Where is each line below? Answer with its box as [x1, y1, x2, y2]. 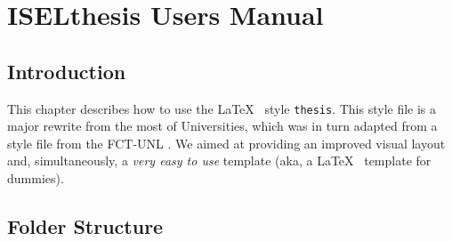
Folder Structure [7, 213, 164, 239]
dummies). [7, 169, 64, 188]
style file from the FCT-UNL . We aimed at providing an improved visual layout [7, 133, 446, 152]
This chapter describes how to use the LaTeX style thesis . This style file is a [7, 99, 437, 117]
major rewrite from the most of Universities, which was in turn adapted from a [7, 116, 438, 135]
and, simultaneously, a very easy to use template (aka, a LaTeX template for [7, 151, 432, 170]
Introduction [7, 57, 126, 84]
